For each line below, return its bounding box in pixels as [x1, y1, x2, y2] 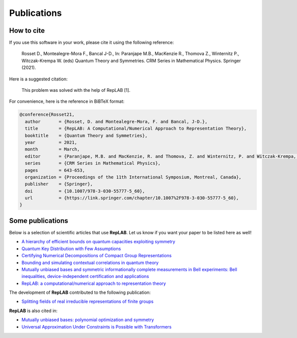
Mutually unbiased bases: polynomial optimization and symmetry [21, 317, 154, 323]
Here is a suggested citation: [9, 76, 68, 82]
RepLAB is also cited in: [9, 308, 58, 314]
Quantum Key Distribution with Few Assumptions [21, 246, 121, 252]
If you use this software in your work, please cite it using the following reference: [9, 40, 174, 46]
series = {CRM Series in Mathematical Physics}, [25, 160, 161, 166]
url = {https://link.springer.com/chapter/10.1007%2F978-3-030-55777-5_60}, [25, 195, 239, 201]
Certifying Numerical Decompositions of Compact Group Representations [21, 253, 172, 259]
